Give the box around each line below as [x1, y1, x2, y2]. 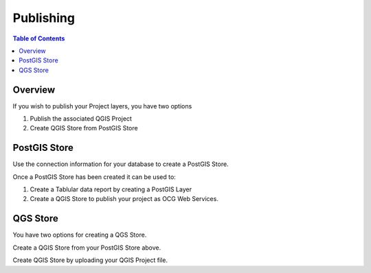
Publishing [12, 10, 76, 25]
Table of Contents [12, 34, 65, 43]
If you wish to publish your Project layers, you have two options [12, 102, 192, 110]
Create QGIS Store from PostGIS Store [30, 124, 138, 132]
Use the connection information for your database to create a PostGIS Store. [12, 160, 229, 168]
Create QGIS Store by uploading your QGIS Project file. [12, 256, 168, 264]
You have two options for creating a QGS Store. [12, 230, 147, 239]
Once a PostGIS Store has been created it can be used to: [12, 172, 177, 181]
